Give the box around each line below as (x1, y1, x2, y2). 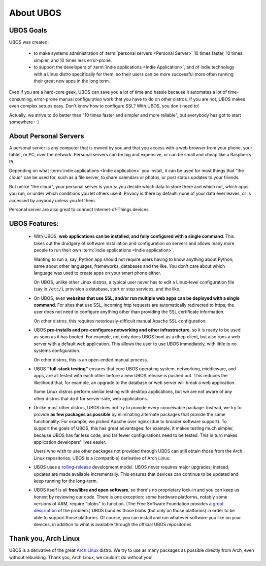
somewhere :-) (9, 119, 39, 125)
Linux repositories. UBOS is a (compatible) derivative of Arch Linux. (33, 455, 171, 461)
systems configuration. (33, 348, 81, 354)
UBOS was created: (9, 39, 49, 45)
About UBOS (9, 7, 62, 18)
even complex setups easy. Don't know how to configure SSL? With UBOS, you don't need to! (9, 103, 199, 109)
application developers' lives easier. (33, 439, 107, 445)
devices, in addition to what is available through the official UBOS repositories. (33, 522, 193, 528)
